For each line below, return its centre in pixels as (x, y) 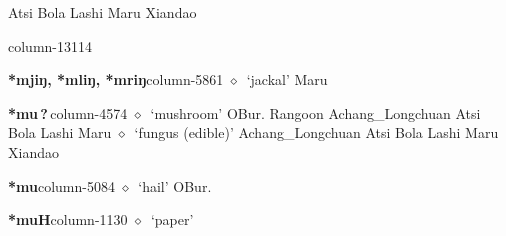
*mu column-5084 (61, 185)
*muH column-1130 (68, 219)
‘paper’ (172, 219)
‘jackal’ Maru (287, 79)
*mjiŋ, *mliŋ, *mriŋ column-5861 (116, 79)
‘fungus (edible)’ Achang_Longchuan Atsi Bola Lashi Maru (316, 132)
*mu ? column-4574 (68, 112)
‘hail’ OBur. (175, 185)
